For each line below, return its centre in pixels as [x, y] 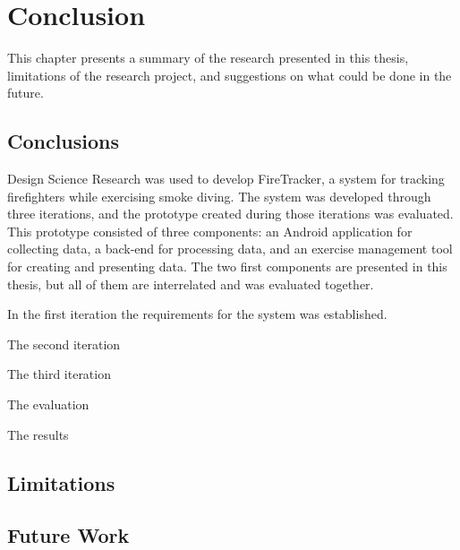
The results [38, 434]
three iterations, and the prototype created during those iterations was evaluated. [230, 214]
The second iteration [64, 344]
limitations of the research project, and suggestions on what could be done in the [230, 75]
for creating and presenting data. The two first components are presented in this [227, 266]
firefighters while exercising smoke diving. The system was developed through [219, 196]
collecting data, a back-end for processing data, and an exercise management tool [230, 249]
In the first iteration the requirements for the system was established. [197, 314]
